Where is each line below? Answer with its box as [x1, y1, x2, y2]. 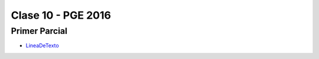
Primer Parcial [11, 26, 68, 36]
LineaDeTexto [25, 42, 59, 49]
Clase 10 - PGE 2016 [11, 9, 112, 22]
